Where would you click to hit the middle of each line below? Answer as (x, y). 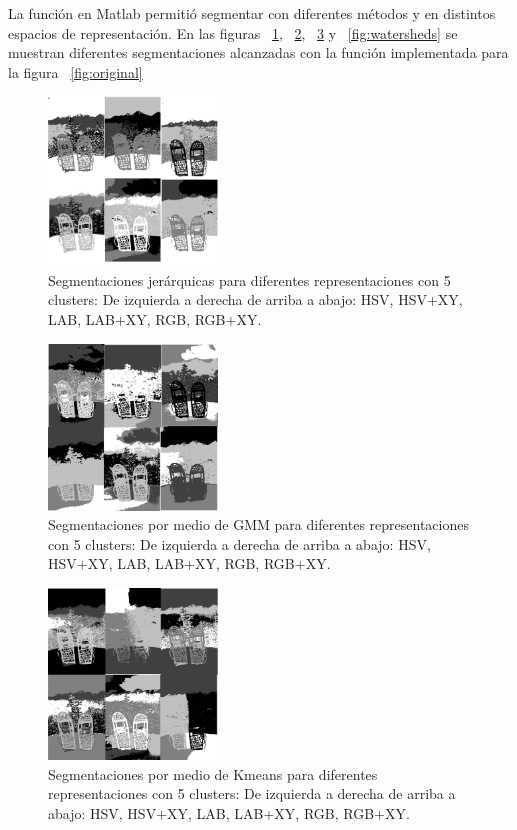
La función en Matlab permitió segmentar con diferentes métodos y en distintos (252, 13)
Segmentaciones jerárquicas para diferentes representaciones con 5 (249, 279)
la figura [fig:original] (75, 71)
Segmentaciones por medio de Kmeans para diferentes (213, 773)
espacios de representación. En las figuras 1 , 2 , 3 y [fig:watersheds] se (233, 32)
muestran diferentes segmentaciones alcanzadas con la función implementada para (258, 52)
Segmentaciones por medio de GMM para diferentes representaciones (258, 524)
